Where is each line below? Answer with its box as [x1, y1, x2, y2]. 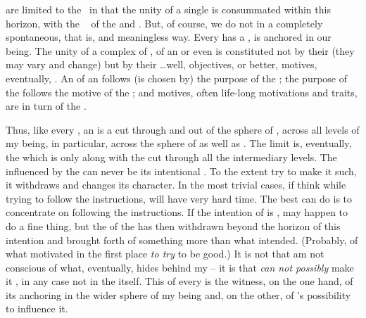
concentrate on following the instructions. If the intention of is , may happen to [6, 205, 348, 220]
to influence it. [6, 301, 68, 316]
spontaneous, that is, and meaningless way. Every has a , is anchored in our [6, 30, 332, 44]
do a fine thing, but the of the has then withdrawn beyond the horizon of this [6, 218, 341, 233]
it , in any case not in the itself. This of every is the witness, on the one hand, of [6, 274, 353, 288]
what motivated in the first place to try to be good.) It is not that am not [6, 246, 324, 261]
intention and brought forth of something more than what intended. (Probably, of [6, 232, 358, 247]
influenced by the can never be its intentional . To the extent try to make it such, [6, 163, 357, 178]
